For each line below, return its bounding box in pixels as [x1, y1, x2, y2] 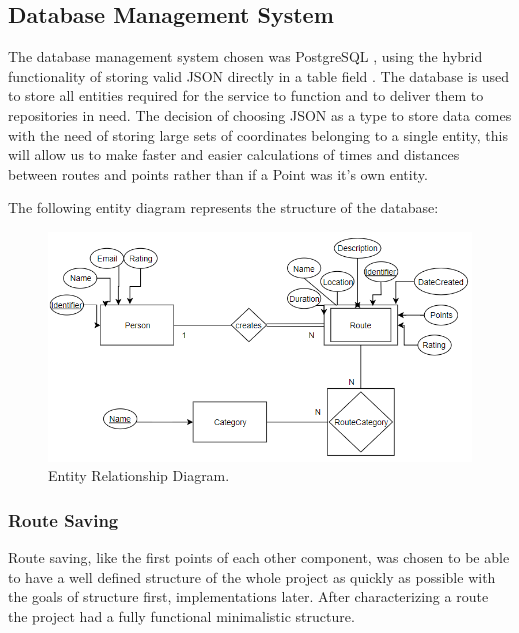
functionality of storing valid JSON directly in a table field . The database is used [8, 65, 510, 86]
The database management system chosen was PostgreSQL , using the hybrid [8, 46, 483, 67]
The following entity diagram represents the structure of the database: [8, 197, 439, 218]
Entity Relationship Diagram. [48, 465, 230, 486]
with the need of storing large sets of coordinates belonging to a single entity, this [8, 124, 508, 145]
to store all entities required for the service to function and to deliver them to [8, 85, 484, 106]
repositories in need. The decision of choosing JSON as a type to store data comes [8, 104, 512, 125]
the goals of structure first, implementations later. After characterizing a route [8, 586, 489, 607]
